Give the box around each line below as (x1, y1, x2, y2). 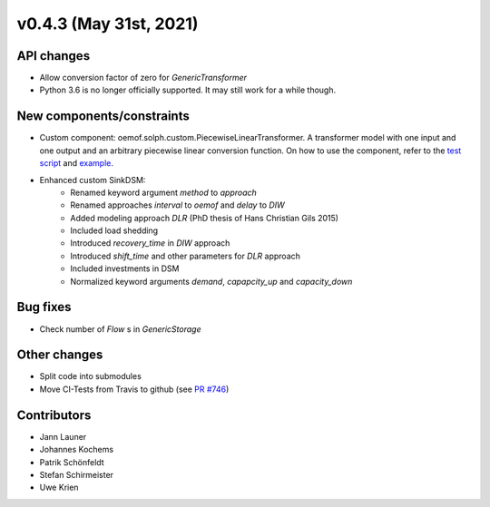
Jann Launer (39, 431, 87, 442)
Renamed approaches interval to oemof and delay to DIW (70, 200, 285, 210)
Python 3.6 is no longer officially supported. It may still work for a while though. (39, 84, 337, 95)
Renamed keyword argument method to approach (70, 187, 258, 198)
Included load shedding (70, 225, 159, 236)
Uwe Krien (39, 482, 79, 493)
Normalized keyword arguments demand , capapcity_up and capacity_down (70, 276, 353, 287)
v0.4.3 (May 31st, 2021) (16, 14, 199, 34)
